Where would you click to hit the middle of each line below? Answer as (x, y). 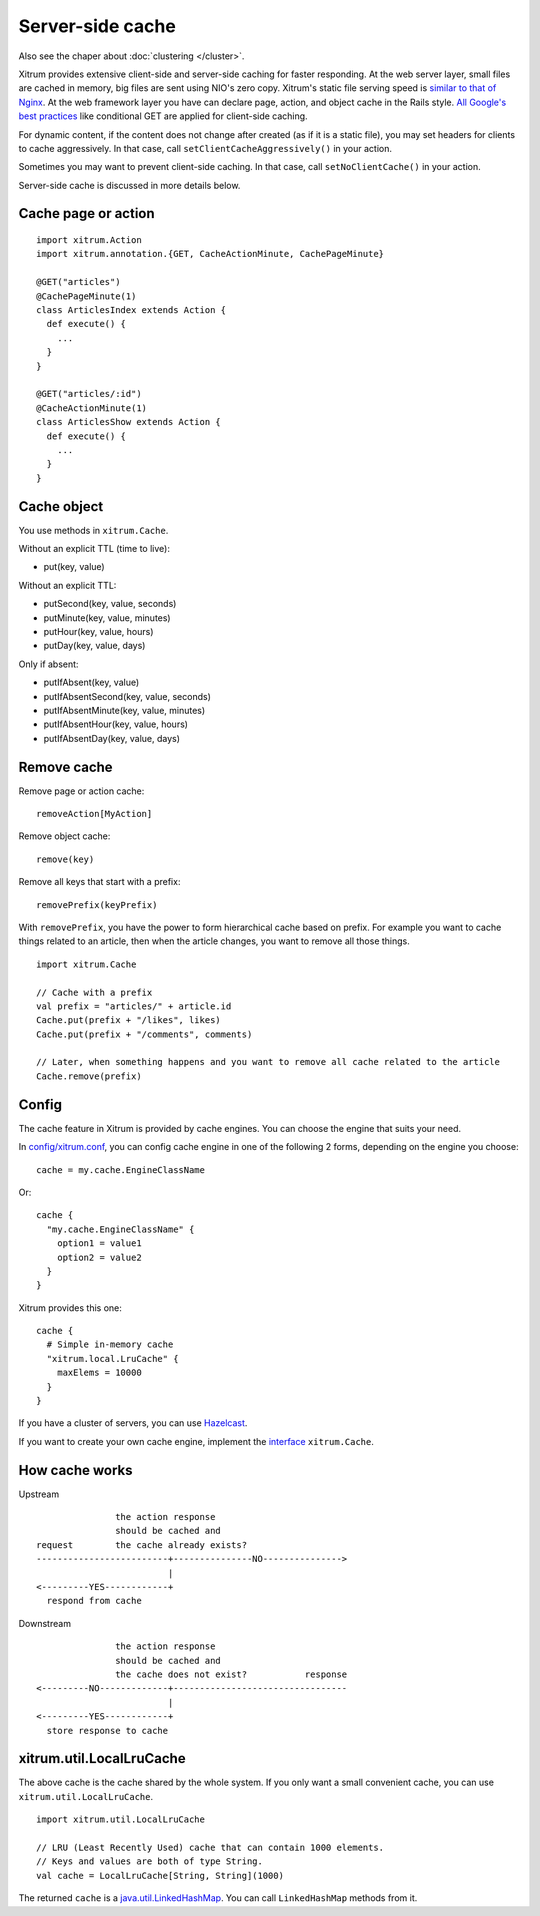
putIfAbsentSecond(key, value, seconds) (127, 696)
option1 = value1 (99, 1243)
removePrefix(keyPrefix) (97, 904)
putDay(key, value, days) (94, 646)
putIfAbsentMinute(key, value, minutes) (124, 710)
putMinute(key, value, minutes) (107, 617)
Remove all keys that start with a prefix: (99, 882)
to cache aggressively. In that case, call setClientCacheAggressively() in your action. (205, 148)
